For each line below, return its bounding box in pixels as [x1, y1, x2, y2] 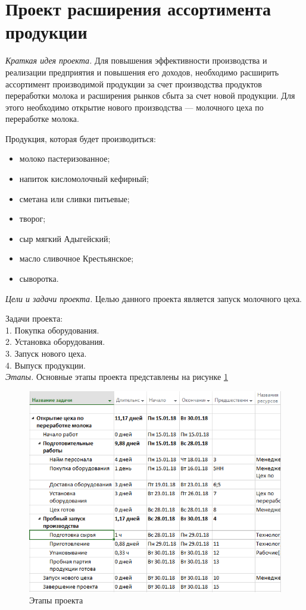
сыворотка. [19, 272, 59, 285]
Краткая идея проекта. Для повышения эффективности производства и [5, 54, 267, 67]
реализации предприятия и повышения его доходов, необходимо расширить [5, 65, 279, 78]
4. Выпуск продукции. [5, 359, 86, 371]
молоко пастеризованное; [19, 152, 110, 165]
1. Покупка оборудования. [5, 323, 99, 336]
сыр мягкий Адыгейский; [19, 232, 111, 244]
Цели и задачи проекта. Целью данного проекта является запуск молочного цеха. [5, 292, 302, 304]
